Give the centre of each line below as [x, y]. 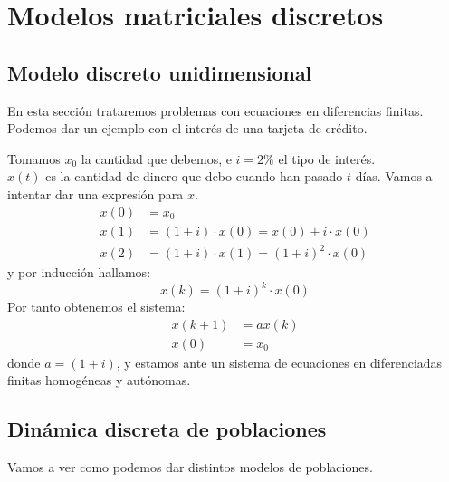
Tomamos [34, 158]
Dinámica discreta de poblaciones [167, 429]
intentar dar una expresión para [96, 193]
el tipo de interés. [327, 158]
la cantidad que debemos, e [156, 158]
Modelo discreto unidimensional [160, 72]
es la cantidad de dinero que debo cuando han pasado [194, 176]
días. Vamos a [394, 176]
